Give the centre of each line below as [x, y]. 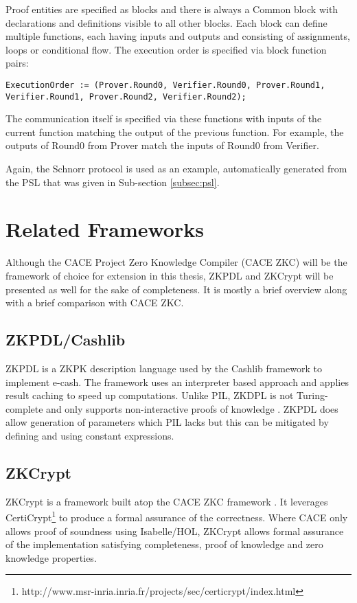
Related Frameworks [105, 229]
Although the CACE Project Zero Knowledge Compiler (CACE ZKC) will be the [176, 262]
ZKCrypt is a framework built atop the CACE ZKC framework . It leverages [167, 501]
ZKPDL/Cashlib [66, 340]
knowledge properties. [51, 557]
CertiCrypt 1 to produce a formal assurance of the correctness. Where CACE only [177, 516]
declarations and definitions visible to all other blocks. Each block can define [166, 22]
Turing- [312, 395]
